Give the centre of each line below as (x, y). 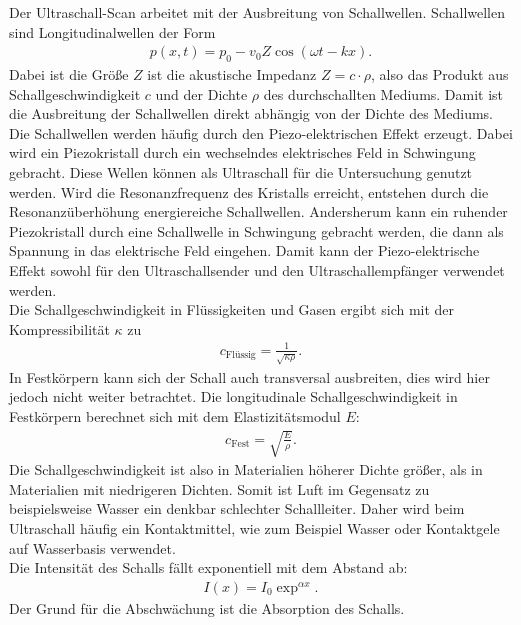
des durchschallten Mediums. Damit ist (383, 93)
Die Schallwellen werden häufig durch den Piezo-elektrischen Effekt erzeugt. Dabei (261, 132)
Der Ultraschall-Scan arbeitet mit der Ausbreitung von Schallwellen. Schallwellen (257, 12)
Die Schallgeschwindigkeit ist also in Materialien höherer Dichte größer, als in (246, 469)
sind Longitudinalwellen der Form (112, 31)
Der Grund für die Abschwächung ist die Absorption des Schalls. (207, 607)
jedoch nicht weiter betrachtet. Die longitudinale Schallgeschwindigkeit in (233, 396)
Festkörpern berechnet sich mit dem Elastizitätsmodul (175, 416)
